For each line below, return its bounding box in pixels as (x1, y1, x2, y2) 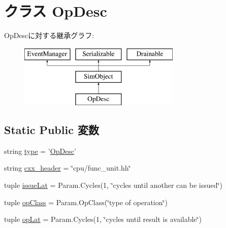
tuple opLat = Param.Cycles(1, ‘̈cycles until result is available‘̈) (4, 214, 202, 224)
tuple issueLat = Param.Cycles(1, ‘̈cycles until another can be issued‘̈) (4, 180, 222, 190)
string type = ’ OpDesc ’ (4, 145, 76, 156)
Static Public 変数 (4, 122, 99, 138)
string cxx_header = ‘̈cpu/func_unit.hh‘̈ (4, 162, 131, 173)
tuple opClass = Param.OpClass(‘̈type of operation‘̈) (4, 197, 168, 207)
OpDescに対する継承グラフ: (4, 30, 94, 41)
